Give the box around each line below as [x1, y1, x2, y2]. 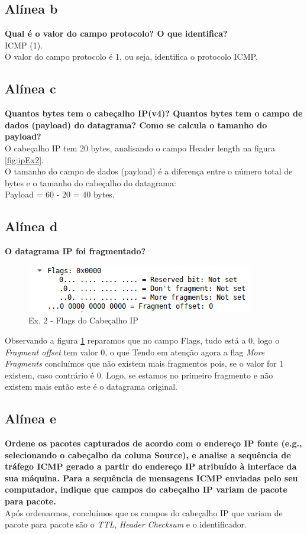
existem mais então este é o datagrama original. [5, 380, 177, 393]
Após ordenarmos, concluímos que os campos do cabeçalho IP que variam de [5, 506, 283, 519]
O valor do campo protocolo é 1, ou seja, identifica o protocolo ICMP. [5, 50, 258, 63]
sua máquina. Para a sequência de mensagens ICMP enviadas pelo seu [5, 471, 298, 484]
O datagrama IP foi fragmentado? [5, 245, 146, 257]
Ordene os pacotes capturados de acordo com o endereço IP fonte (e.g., [5, 437, 302, 449]
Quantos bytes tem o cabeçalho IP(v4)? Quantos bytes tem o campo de [5, 107, 303, 119]
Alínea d [5, 217, 58, 235]
